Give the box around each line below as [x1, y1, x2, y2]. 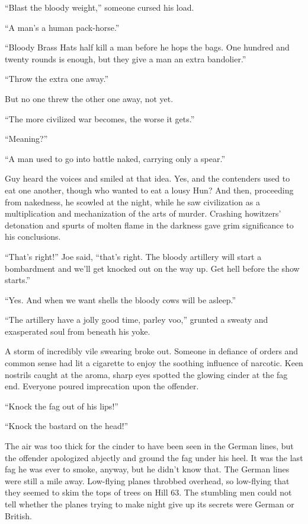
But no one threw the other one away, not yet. [5, 92, 174, 104]
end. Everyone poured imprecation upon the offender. [5, 380, 199, 392]
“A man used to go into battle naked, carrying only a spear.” [5, 152, 226, 164]
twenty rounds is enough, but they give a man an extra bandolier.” [5, 52, 246, 65]
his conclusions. [5, 230, 61, 243]
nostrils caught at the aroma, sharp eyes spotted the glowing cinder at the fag [5, 368, 288, 380]
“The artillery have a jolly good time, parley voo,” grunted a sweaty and [5, 313, 268, 326]
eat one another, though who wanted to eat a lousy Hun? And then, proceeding [5, 183, 294, 196]
